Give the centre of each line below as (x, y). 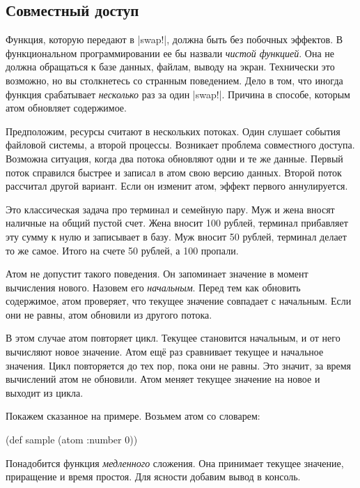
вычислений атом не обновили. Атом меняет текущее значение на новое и (163, 379)
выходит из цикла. (45, 392)
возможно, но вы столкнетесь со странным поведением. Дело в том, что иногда (174, 80)
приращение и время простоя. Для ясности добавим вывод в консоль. (153, 476)
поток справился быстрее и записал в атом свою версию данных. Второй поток (174, 172)
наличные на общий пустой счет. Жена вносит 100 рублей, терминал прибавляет (177, 223)
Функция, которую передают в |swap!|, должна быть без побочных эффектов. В (174, 39)
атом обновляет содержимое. (66, 108)
